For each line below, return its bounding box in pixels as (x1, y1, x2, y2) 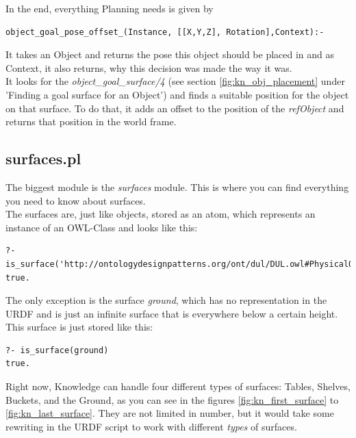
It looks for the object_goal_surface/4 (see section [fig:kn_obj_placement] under (5, 74, 345, 88)
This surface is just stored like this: (5, 320, 153, 334)
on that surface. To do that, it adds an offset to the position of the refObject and (5, 101, 344, 115)
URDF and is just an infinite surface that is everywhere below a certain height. (5, 306, 338, 320)
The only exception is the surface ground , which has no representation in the (5, 293, 327, 307)
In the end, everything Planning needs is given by (5, 1, 214, 15)
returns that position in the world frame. (5, 114, 177, 129)
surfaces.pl (5, 148, 81, 169)
